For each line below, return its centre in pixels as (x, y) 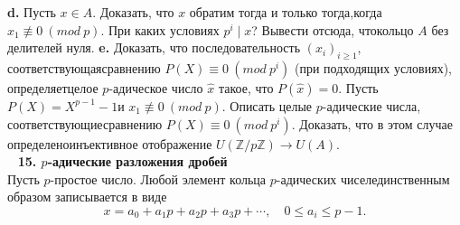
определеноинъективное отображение (110, 143)
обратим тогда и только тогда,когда (286, 12)
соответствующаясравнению (84, 67)
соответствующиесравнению (85, 123)
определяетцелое (53, 87)
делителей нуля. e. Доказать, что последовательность (154, 47)
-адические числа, (371, 105)
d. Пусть (32, 12)
